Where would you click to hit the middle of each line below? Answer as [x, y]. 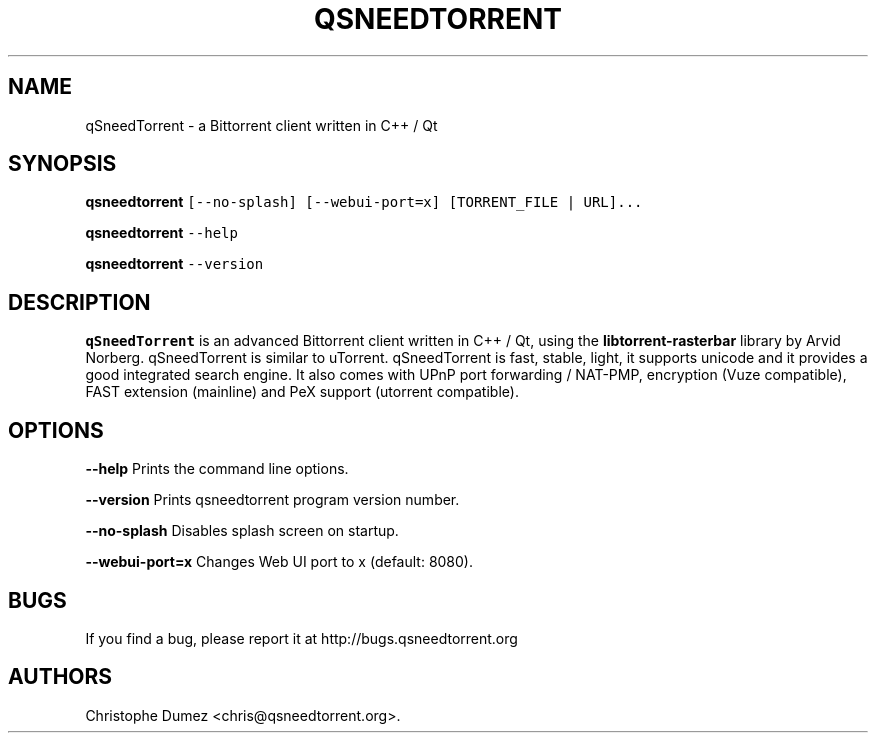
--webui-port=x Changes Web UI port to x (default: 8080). [279, 562]
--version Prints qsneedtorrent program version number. [272, 500]
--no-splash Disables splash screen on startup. [242, 531]
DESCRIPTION [79, 302]
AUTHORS [60, 677]
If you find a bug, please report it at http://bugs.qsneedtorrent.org [301, 638]
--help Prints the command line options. [217, 469]
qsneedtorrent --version [174, 264]
